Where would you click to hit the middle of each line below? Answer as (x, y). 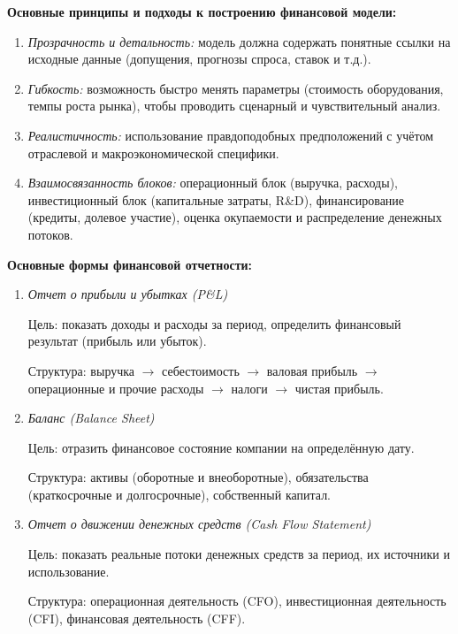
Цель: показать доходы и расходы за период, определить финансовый (214, 323)
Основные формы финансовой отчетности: (130, 264)
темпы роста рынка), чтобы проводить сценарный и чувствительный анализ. (234, 106)
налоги (249, 388)
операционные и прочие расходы (116, 388)
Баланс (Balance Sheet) (91, 418)
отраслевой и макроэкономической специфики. (153, 153)
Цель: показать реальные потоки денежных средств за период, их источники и (239, 554)
